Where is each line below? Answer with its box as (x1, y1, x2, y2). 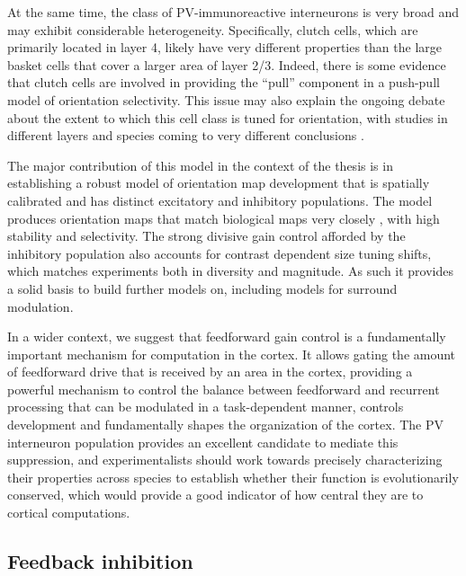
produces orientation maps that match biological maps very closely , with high (7, 208, 440, 227)
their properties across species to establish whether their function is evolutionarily (7, 467, 459, 486)
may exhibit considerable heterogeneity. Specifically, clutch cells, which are (7, 20, 418, 39)
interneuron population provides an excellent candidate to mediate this (7, 432, 399, 451)
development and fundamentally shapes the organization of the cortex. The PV (7, 415, 444, 434)
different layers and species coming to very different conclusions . (7, 126, 364, 145)
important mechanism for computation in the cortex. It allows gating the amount (7, 344, 456, 363)
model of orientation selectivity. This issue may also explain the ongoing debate (7, 90, 445, 109)
